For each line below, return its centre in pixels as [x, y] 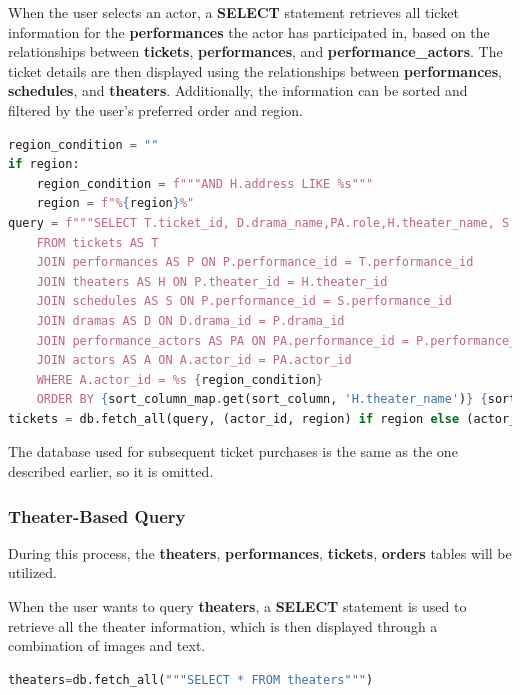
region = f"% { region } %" [115, 203]
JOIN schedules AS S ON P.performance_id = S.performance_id [244, 301]
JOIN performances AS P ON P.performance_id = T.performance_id [255, 262]
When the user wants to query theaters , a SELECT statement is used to [237, 606]
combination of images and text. [107, 645]
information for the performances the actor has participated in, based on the [249, 31]
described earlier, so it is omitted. [111, 471]
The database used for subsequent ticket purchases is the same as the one [233, 451]
